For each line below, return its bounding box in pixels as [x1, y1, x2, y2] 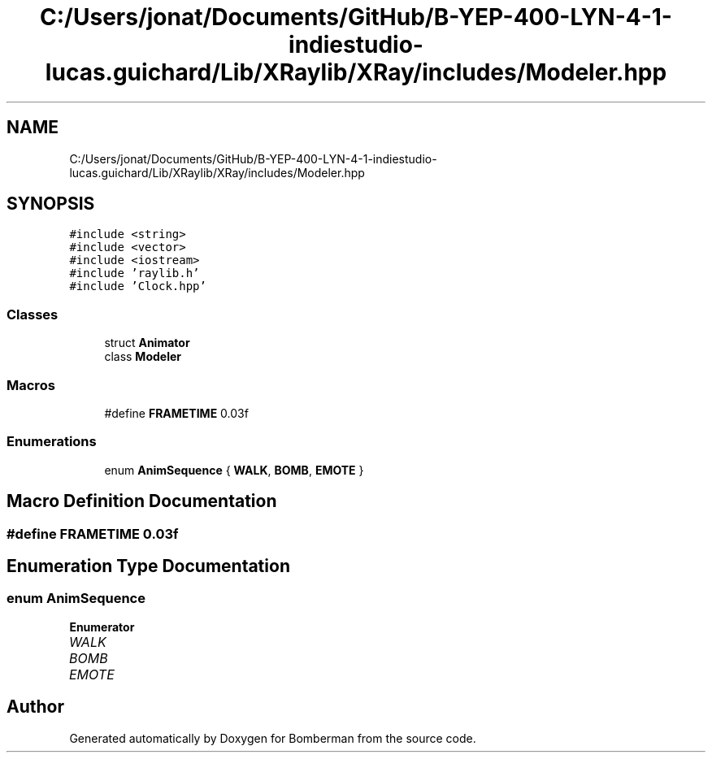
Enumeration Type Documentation [7, 555, 290, 576]
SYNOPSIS [7, 193, 95, 215]
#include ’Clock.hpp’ [69, 280, 206, 293]
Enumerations [7, 433, 97, 450]
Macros [7, 376, 55, 393]
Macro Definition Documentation [7, 491, 277, 512]
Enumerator [69, 619, 135, 634]
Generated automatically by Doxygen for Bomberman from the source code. [69, 731, 476, 745]
